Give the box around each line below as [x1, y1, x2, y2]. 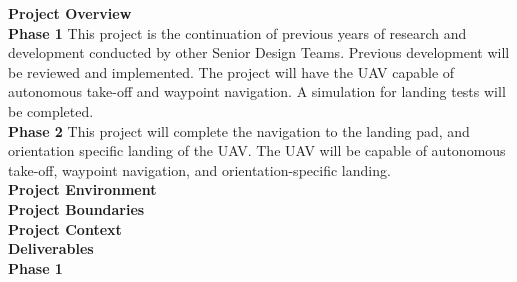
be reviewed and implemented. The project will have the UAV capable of [8, 61, 455, 82]
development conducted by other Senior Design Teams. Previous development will [8, 42, 510, 63]
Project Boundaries [8, 198, 145, 219]
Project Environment [8, 179, 157, 200]
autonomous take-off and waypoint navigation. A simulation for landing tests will [8, 81, 506, 102]
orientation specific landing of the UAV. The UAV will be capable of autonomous [8, 140, 506, 161]
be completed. [8, 100, 94, 121]
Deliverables [8, 238, 94, 259]
